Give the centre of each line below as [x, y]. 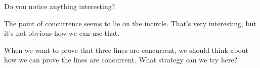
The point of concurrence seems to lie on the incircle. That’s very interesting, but [130, 23]
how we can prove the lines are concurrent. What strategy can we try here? [121, 60]
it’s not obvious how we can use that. [62, 33]
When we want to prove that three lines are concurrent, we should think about [126, 50]
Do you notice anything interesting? [60, 6]
